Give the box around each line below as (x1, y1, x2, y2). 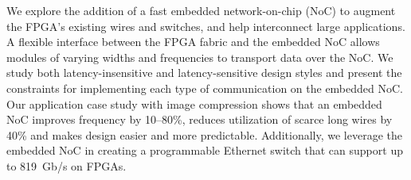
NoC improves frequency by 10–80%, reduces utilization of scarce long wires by (6, 111, 393, 128)
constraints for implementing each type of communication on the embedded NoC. (6, 79, 403, 96)
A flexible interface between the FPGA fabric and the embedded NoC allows (6, 33, 380, 50)
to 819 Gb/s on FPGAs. (6, 157, 127, 174)
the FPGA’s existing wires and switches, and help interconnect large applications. (6, 17, 405, 34)
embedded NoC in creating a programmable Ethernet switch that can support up (6, 142, 403, 159)
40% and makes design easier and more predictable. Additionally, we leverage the (6, 126, 402, 143)
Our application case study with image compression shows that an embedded (6, 95, 382, 112)
